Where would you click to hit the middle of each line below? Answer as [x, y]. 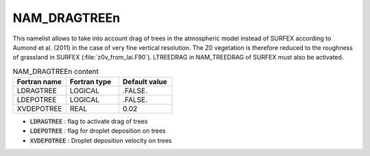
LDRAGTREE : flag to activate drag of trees [89, 121]
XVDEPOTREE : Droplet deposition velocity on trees [101, 140]
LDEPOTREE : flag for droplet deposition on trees [98, 131]
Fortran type [90, 82]
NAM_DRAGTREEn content [56, 71]
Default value [145, 82]
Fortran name [39, 82]
